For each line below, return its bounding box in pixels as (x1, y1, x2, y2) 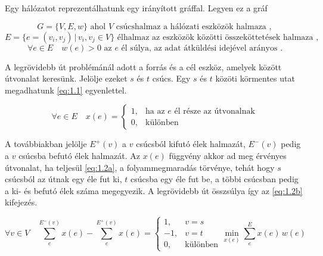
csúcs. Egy (152, 72, 191, 85)
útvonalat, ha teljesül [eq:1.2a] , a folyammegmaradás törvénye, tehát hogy (5, 161, 275, 173)
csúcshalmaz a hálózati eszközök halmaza (116, 22, 266, 31)
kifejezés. (5, 196, 38, 208)
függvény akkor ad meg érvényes (169, 149, 287, 161)
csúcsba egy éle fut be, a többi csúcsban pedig (130, 173, 299, 185)
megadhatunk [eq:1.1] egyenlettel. (5, 83, 127, 96)
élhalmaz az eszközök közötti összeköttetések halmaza (117, 33, 313, 42)
